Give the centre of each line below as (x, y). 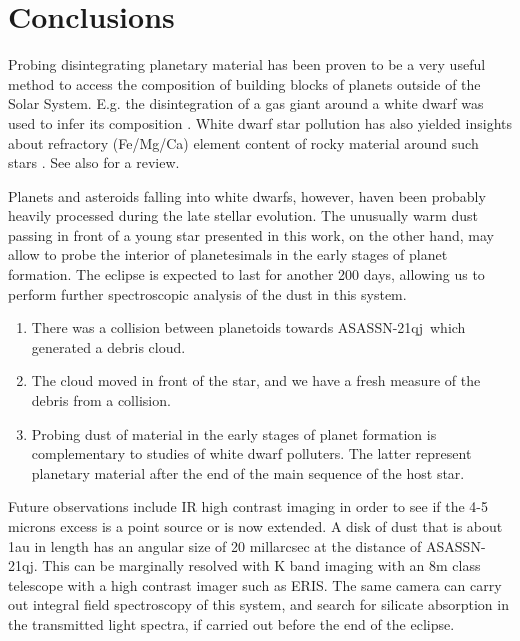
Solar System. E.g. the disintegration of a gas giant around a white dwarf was (246, 103)
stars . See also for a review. (94, 162)
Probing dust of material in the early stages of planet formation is (234, 433)
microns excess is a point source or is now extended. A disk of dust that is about (255, 526)
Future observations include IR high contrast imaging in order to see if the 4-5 (248, 506)
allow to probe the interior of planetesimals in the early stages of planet (228, 254)
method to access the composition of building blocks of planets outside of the (244, 83)
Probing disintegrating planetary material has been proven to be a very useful (247, 64)
